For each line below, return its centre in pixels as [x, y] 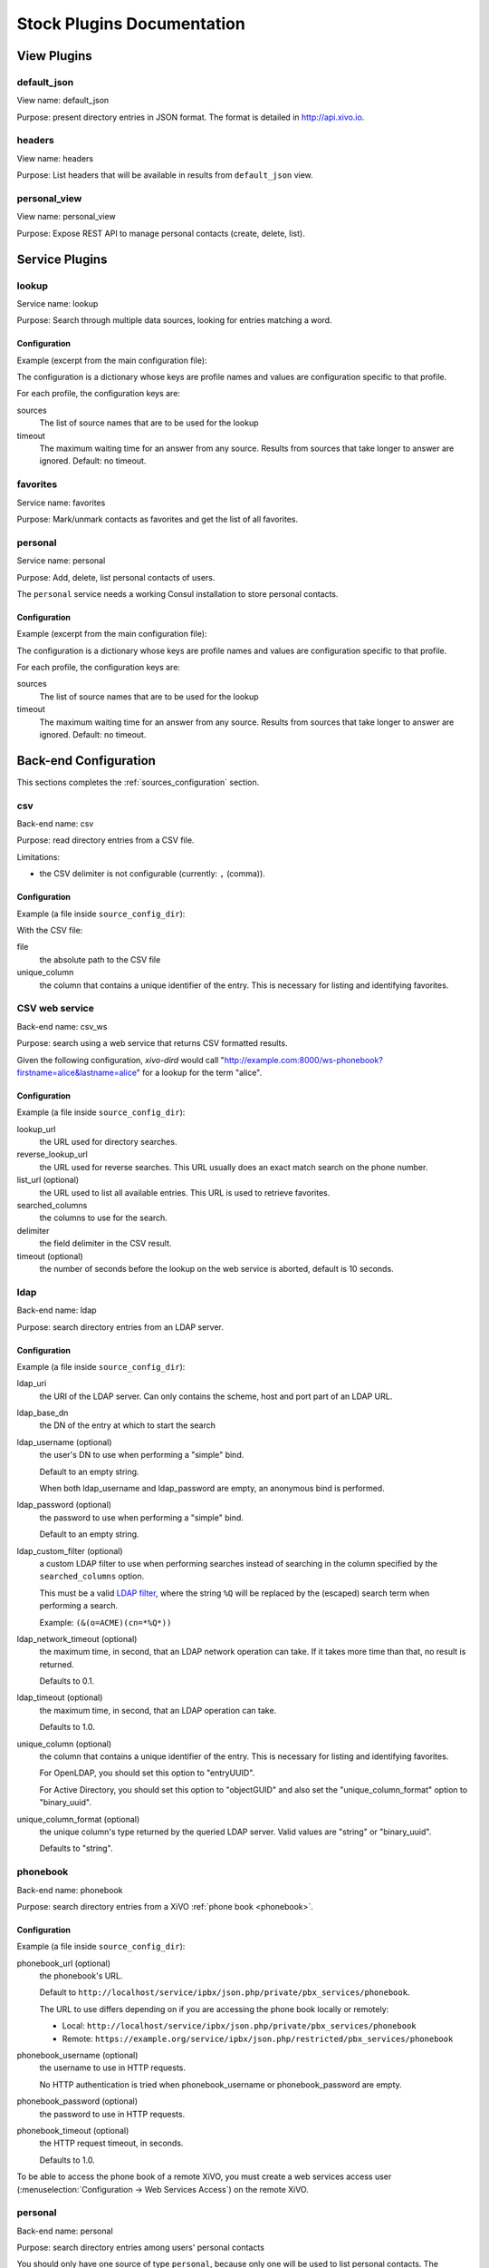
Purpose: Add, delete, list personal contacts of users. [116, 577]
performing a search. [79, 1606]
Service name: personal [61, 561]
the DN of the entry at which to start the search [128, 1425]
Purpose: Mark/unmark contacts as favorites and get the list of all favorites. [158, 519]
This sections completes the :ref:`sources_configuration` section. [138, 782]
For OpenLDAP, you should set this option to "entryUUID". [147, 1773]
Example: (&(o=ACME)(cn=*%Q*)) [105, 1622]
